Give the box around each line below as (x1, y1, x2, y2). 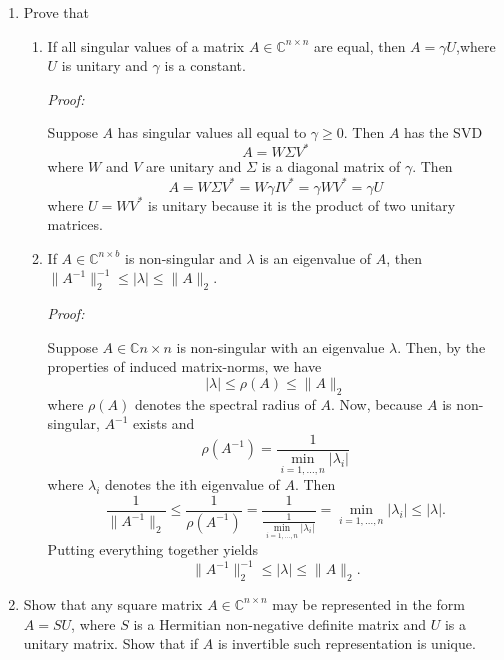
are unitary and (146, 156, 242, 177)
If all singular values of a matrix (47, 35, 245, 56)
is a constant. (164, 55, 246, 76)
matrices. (47, 214, 103, 235)
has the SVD (404, 122, 483, 143)
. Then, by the (397, 336, 486, 357)
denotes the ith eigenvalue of (105, 474, 280, 495)
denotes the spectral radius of (134, 393, 316, 414)
